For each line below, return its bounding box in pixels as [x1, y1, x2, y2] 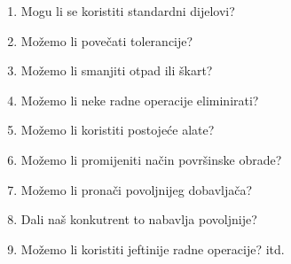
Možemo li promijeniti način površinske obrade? [20, 150, 282, 168]
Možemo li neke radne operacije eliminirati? [20, 90, 259, 109]
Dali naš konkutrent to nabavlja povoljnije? [20, 210, 257, 229]
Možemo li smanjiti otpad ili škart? [20, 61, 213, 80]
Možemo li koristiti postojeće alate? [20, 120, 215, 139]
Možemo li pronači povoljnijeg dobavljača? [20, 180, 253, 198]
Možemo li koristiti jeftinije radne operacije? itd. [20, 239, 285, 258]
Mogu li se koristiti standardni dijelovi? [20, 2, 235, 19]
